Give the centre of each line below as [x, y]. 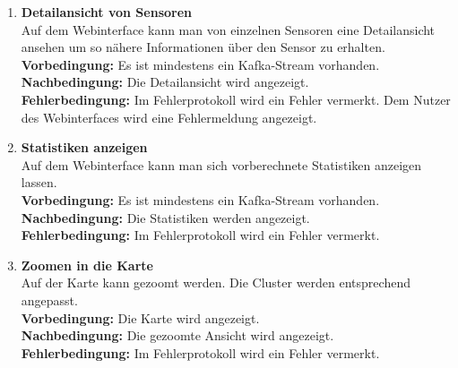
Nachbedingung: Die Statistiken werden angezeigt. [165, 217]
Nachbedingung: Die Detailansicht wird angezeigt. [165, 82]
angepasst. [49, 300]
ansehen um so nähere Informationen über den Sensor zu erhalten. [203, 47]
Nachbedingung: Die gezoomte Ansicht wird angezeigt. [177, 335]
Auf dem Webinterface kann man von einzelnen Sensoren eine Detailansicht [228, 29]
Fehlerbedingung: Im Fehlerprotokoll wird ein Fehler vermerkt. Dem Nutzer [236, 99]
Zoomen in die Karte [87, 265]
